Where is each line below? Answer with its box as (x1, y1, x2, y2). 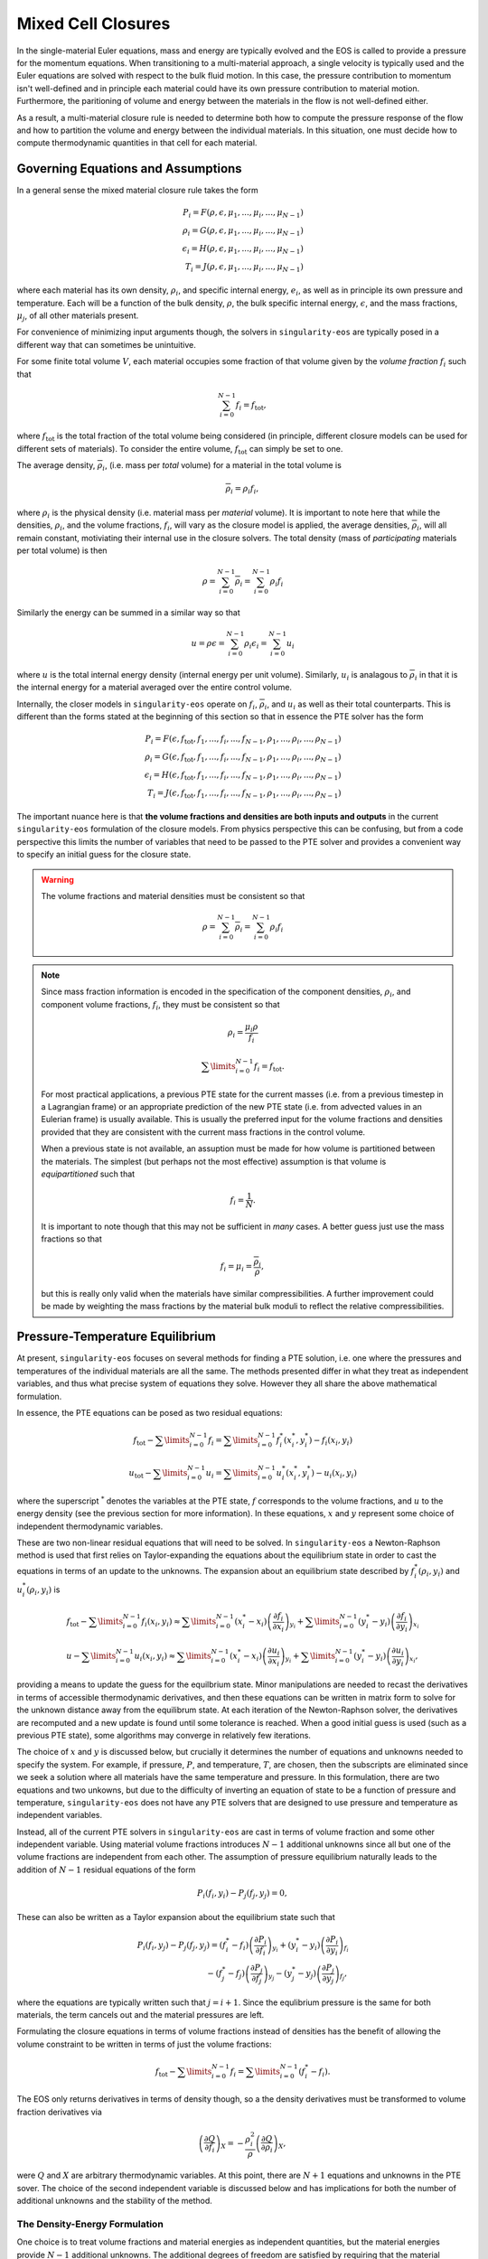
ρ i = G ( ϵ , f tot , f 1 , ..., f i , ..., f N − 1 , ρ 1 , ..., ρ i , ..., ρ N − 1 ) (145, 752, 342, 764)
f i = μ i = (220, 1261, 253, 1273)
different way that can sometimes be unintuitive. (16, 339, 196, 350)
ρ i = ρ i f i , (225, 483, 259, 496)
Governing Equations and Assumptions (16, 161, 243, 176)
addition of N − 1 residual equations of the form (16, 1864, 196, 1875)
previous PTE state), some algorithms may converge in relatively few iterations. (16, 1729, 312, 1740)
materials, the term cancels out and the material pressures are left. (16, 2009, 265, 2020)
